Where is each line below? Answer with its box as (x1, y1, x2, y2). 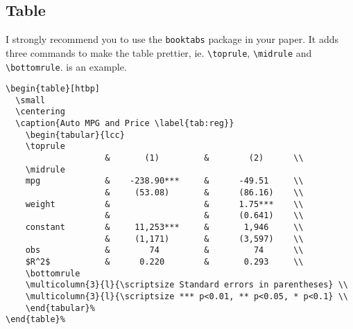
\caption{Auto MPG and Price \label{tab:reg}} (15, 118, 234, 129)
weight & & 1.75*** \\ (25, 199, 304, 209)
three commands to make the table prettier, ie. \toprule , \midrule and (6, 45, 312, 60)
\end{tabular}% (25, 303, 95, 313)
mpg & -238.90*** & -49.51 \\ (25, 176, 304, 186)
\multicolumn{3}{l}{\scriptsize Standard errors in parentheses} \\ (25, 280, 348, 290)
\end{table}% (6, 314, 65, 325)
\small (15, 95, 46, 105)
